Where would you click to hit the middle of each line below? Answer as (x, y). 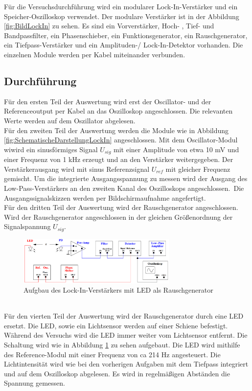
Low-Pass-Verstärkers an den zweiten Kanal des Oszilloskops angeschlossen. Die (124, 188)
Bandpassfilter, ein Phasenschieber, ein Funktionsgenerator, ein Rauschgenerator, (126, 35)
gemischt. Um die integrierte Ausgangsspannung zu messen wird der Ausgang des (126, 178)
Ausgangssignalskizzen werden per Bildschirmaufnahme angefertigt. (105, 197)
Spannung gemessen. (34, 383)
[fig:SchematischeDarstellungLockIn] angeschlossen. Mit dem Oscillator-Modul (121, 140)
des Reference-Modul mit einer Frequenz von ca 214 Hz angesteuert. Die (112, 354)
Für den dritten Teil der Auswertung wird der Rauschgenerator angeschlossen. (121, 207)
